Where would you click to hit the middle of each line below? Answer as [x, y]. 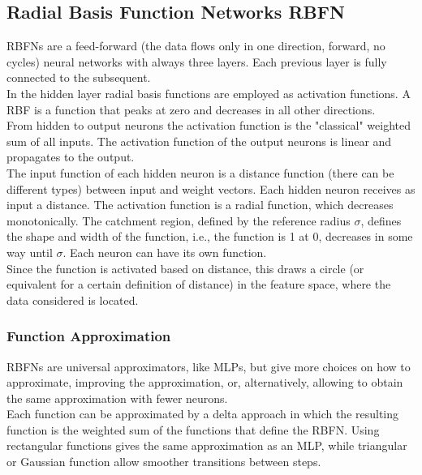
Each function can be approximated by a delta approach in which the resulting [203, 414]
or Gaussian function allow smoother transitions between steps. [164, 462]
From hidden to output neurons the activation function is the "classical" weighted [209, 125]
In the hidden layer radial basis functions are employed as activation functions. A [209, 93]
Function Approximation [89, 336]
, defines [381, 220]
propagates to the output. [71, 157]
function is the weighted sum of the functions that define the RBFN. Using [193, 429]
